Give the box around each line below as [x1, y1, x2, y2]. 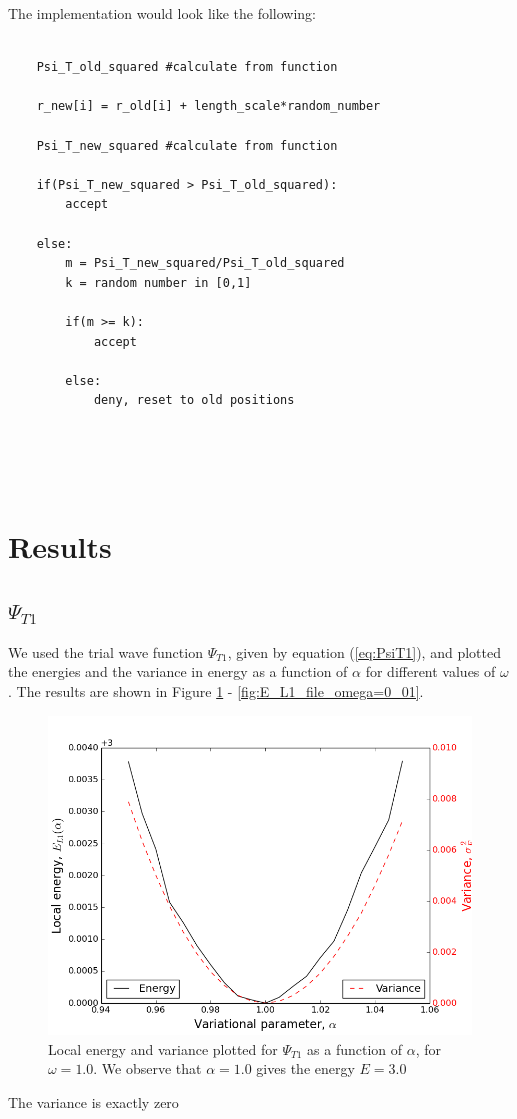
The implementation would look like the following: [8, 3, 317, 23]
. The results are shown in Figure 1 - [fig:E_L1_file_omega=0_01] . [8, 681, 424, 702]
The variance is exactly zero [8, 1091, 179, 1112]
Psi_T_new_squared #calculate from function [36, 138, 338, 153]
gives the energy [256, 1058, 355, 1079]
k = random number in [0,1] [65, 275, 252, 290]
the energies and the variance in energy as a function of [8, 661, 348, 682]
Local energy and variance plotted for [48, 1038, 278, 1059]
